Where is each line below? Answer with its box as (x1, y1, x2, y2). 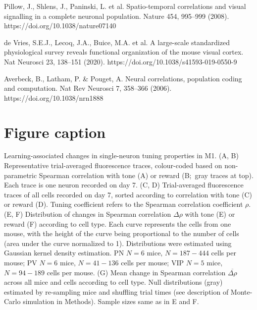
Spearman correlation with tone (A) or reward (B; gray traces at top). (39, 170, 254, 180)
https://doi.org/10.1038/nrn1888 (4, 92, 103, 103)
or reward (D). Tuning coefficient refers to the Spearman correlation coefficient (4, 199, 243, 209)
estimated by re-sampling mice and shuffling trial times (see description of (4, 286, 229, 297)
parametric (4, 170, 37, 180)
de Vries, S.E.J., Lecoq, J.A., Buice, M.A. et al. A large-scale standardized (4, 37, 230, 47)
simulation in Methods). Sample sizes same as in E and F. (23, 296, 199, 307)
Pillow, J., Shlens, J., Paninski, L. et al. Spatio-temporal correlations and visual (4, 1, 246, 11)
